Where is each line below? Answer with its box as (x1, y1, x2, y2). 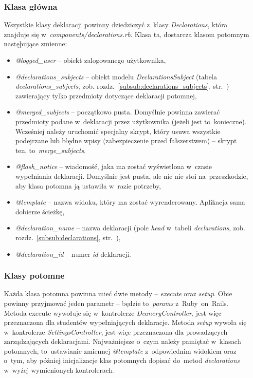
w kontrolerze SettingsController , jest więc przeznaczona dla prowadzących (4, 326, 228, 337)
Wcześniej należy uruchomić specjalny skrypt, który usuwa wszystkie (15, 126, 220, 136)
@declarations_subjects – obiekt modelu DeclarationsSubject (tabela (15, 71, 217, 81)
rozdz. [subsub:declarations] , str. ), (15, 232, 121, 242)
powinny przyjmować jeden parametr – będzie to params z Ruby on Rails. (4, 298, 229, 308)
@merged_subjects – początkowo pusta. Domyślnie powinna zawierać (15, 107, 220, 117)
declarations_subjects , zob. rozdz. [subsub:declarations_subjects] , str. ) (15, 81, 229, 91)
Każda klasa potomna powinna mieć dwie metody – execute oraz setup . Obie (4, 288, 232, 299)
